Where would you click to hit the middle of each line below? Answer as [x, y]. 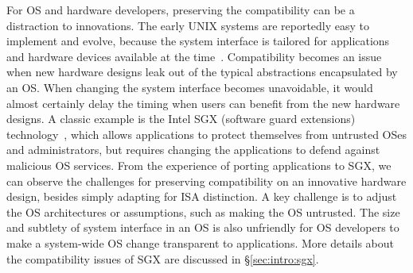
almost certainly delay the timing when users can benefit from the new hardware [203, 103]
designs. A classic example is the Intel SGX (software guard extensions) [181, 119]
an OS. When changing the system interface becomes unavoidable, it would [190, 87]
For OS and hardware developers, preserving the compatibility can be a [181, 10]
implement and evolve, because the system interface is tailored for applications [198, 41]
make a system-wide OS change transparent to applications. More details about [200, 242]
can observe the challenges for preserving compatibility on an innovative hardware [206, 181]
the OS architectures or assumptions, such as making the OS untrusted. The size [203, 211]
